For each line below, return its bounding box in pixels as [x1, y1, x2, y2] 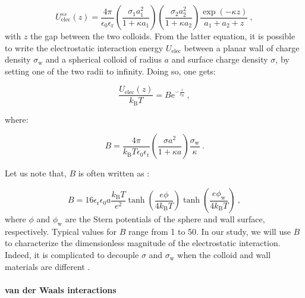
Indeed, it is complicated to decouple [5, 249, 139, 261]
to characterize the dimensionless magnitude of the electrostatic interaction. [5, 237, 281, 249]
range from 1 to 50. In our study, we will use [128, 225, 291, 237]
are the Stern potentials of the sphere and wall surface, [65, 213, 265, 225]
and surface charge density [171, 53, 268, 66]
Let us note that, [5, 167, 67, 179]
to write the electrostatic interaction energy [5, 41, 163, 54]
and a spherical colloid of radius [45, 53, 162, 66]
